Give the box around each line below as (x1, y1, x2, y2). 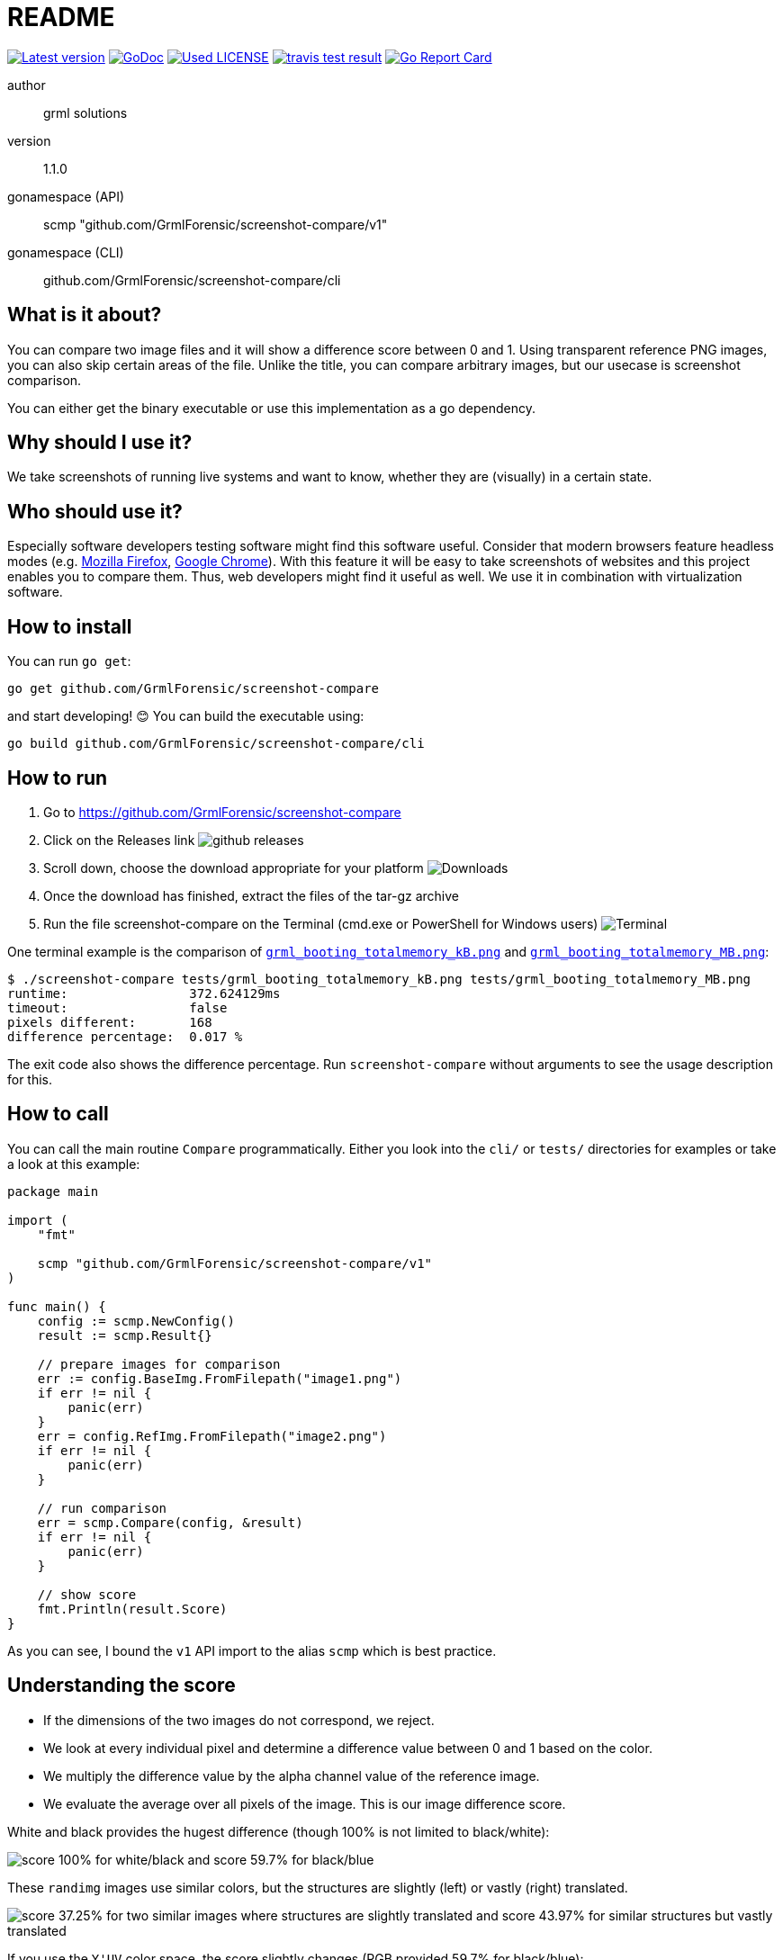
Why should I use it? (7, 431, 193, 454)
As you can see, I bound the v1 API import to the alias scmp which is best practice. (7, 1642, 497, 1659)
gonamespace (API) (7, 188, 125, 204)
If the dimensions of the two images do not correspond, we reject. (43, 1712, 435, 1728)
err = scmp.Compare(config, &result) (37, 1515, 303, 1530)
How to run (7, 766, 108, 789)
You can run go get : (7, 653, 131, 670)
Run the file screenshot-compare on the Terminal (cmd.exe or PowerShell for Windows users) (43, 915, 598, 931)
